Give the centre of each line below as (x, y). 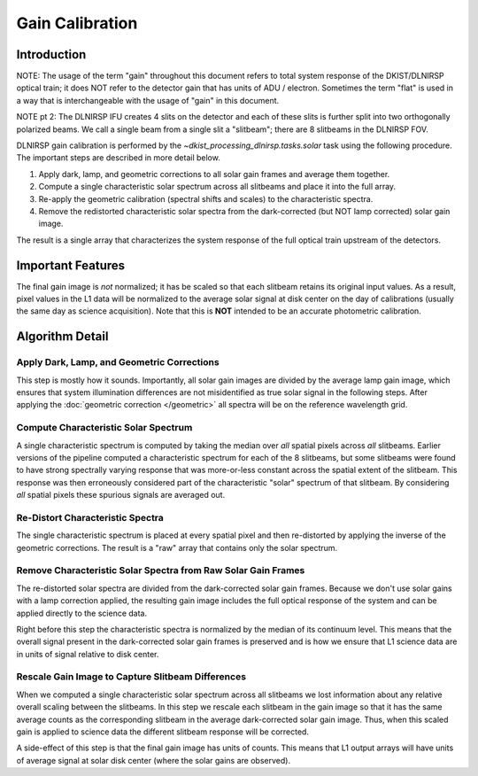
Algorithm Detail (62, 337)
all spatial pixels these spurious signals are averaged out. (121, 495)
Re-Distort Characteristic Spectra (90, 517)
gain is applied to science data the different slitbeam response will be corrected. (163, 732)
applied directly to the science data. (82, 613)
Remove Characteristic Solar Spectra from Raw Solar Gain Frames (161, 570)
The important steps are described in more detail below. (118, 158)
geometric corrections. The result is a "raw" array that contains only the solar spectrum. (177, 547)
